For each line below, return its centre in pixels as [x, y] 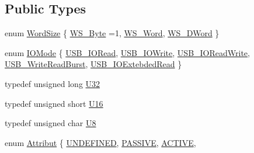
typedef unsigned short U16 [54, 103]
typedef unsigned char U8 [51, 123]
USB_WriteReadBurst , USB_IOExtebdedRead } [93, 64]
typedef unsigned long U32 [53, 83]
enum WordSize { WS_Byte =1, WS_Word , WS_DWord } [112, 33]
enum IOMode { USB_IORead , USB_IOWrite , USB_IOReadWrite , [127, 52]
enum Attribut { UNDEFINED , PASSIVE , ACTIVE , [100, 142]
